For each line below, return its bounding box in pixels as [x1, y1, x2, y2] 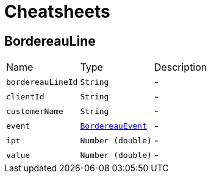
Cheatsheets [4, 1, 110, 22]
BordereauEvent [80, 121, 147, 130]
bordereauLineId [6, 77, 78, 87]
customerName [6, 106, 63, 116]
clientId [6, 91, 45, 101]
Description [154, 61, 207, 74]
